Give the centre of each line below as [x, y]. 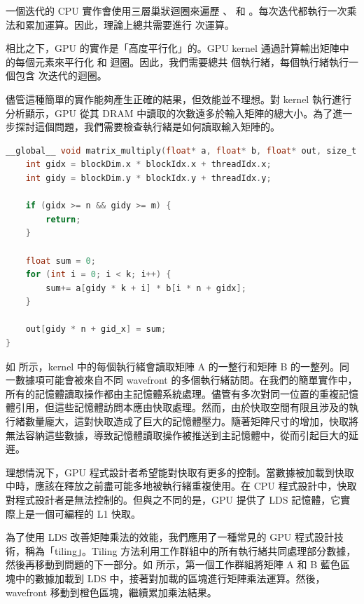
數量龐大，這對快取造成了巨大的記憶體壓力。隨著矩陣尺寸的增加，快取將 [191, 421]
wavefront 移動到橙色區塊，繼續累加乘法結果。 [111, 592]
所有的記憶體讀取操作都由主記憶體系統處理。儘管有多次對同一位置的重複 [172, 393]
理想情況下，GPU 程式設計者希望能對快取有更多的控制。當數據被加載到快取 [180, 472]
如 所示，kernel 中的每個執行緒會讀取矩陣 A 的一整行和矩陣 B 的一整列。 [173, 366]
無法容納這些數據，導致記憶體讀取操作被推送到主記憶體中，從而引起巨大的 [177, 435]
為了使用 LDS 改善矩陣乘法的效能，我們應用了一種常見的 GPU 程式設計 [170, 537]
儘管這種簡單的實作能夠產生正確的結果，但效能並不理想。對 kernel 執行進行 [178, 99]
